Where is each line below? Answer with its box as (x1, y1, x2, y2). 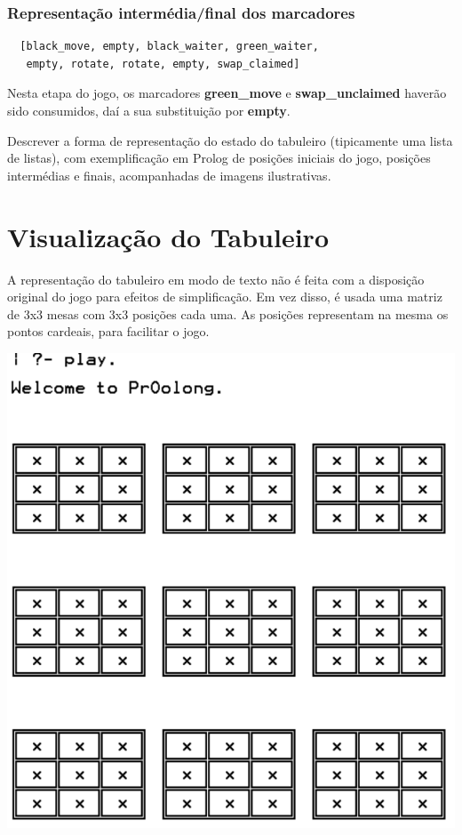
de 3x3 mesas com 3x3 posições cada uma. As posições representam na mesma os (7, 304, 449, 323)
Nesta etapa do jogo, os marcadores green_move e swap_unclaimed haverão (7, 84, 447, 102)
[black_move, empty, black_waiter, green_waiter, (20, 40, 319, 53)
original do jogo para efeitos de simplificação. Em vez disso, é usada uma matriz (7, 287, 442, 306)
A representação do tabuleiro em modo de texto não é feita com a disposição (7, 269, 425, 288)
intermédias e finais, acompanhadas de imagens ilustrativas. (7, 165, 331, 184)
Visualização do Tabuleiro (7, 218, 329, 254)
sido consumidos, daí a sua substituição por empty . (7, 101, 291, 119)
